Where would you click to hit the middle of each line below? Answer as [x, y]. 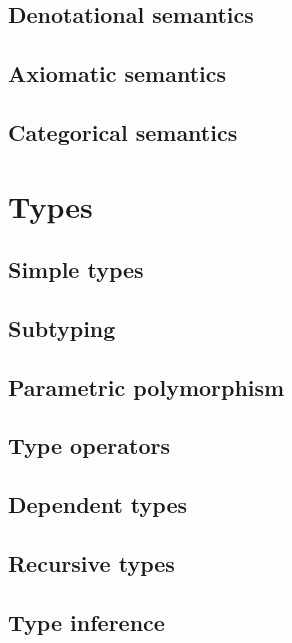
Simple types [76, 269]
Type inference [86, 621]
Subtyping [62, 327]
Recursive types [91, 563]
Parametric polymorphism [146, 386]
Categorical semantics [123, 131]
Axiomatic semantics [117, 73]
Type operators [89, 445]
